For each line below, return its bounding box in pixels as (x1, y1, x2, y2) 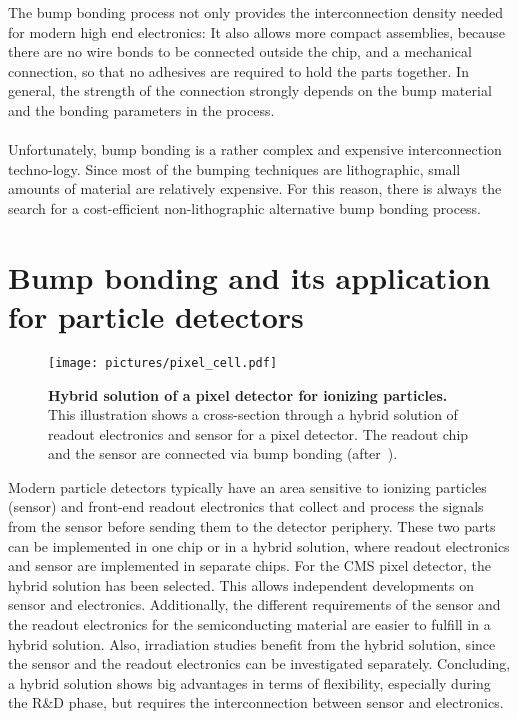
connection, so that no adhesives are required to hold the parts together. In (8, 60, 469, 81)
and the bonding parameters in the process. (8, 99, 275, 120)
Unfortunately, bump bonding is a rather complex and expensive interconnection (8, 139, 502, 160)
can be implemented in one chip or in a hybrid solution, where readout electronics (8, 535, 510, 556)
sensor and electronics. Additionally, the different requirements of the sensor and (8, 594, 501, 615)
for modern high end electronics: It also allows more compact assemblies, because (8, 21, 505, 42)
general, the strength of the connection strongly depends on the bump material (8, 80, 492, 101)
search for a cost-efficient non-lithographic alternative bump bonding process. (8, 197, 482, 218)
